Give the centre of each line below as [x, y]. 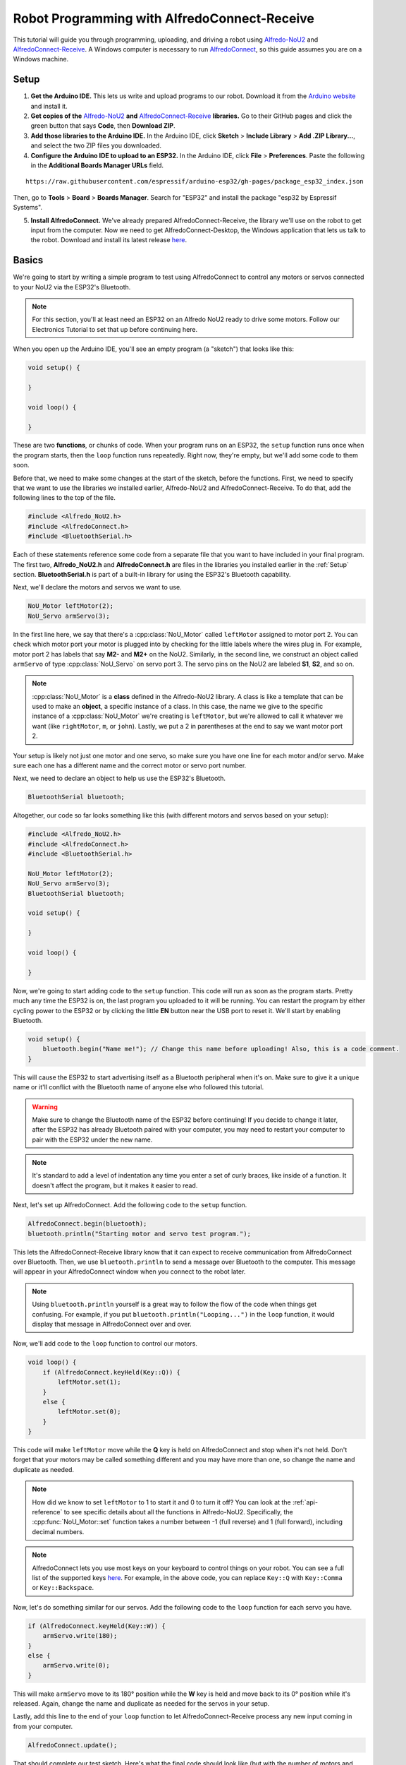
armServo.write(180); [80, 1636]
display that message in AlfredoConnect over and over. [112, 1324]
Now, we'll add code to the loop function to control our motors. [105, 1344]
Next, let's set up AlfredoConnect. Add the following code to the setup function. [130, 1205]
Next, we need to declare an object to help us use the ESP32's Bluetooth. [119, 778]
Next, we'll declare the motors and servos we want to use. [98, 587]
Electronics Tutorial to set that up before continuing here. [115, 329]
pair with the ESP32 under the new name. [92, 1139]
